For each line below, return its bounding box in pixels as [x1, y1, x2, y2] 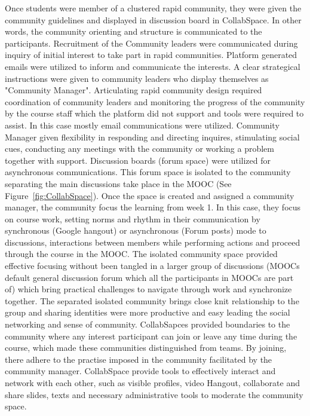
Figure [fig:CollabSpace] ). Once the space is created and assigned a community [5, 189, 294, 201]
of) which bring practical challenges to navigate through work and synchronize [5, 283, 292, 295]
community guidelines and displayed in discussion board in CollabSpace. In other [5, 13, 302, 26]
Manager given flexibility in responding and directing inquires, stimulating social [5, 130, 300, 143]
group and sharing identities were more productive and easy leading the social [5, 306, 290, 319]
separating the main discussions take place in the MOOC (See [5, 177, 232, 189]
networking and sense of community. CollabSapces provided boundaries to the [5, 318, 290, 331]
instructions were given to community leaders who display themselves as [5, 72, 269, 84]
